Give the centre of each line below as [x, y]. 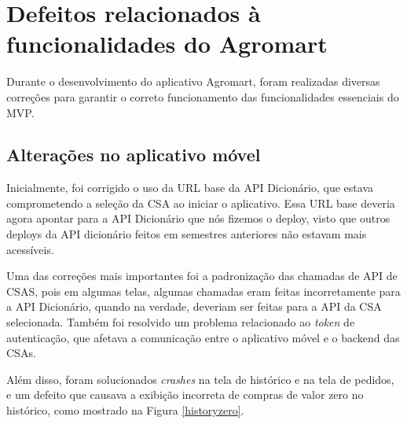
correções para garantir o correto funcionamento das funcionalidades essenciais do [203, 96]
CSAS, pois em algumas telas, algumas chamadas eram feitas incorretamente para [203, 291]
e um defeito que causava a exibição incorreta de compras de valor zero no [185, 395]
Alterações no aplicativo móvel [134, 155]
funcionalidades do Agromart [167, 44]
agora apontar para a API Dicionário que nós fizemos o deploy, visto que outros [198, 218]
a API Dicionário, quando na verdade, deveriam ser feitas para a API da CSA [194, 306]
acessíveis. [30, 249]
